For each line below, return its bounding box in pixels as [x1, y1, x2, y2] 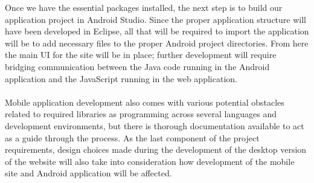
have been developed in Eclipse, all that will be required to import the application [5, 25, 309, 37]
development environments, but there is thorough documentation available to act [5, 119, 304, 132]
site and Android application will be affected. [5, 167, 172, 179]
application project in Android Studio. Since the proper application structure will [5, 13, 306, 25]
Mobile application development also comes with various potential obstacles [5, 95, 284, 108]
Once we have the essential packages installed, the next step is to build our [5, 1, 283, 13]
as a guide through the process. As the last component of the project [5, 131, 260, 144]
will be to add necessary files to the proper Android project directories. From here [5, 36, 309, 49]
